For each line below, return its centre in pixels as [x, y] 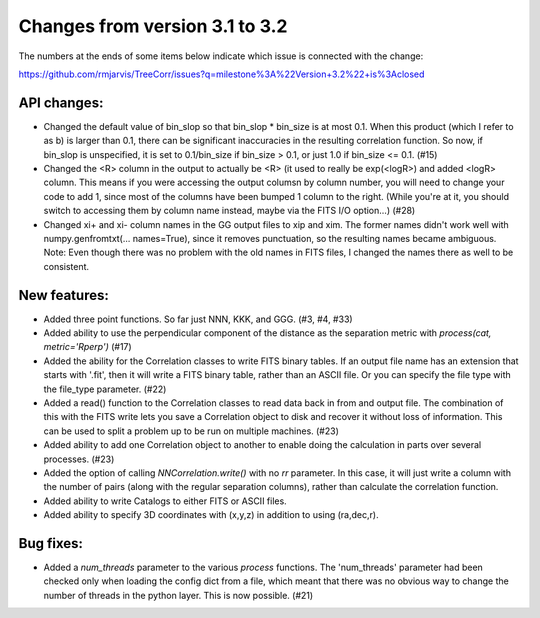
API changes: [61, 102]
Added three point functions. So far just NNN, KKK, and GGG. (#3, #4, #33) [198, 319]
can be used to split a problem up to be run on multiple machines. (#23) [191, 431]
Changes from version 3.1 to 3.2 [153, 26]
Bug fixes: [51, 543]
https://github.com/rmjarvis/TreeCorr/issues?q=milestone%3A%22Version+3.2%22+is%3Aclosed [221, 74]
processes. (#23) [79, 459]
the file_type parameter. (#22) [105, 389]
